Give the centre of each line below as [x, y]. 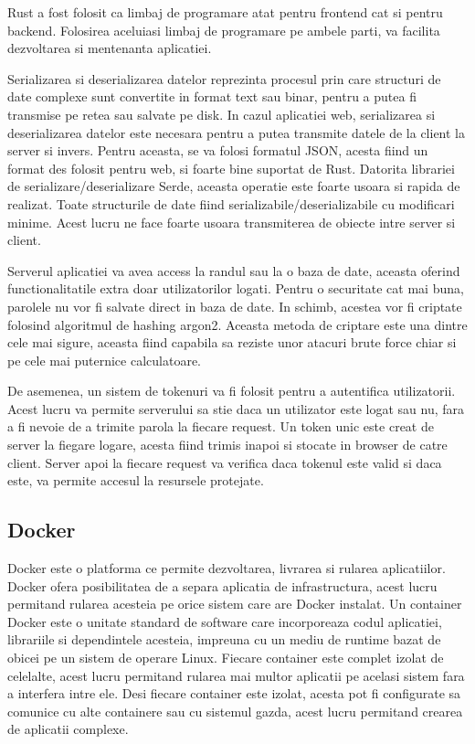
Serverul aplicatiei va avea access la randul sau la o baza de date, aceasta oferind [234, 270]
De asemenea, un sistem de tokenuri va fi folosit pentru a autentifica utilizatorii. [232, 391]
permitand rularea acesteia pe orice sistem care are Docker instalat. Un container [235, 604]
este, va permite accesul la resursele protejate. [136, 480]
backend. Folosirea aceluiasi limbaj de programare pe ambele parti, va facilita [224, 30]
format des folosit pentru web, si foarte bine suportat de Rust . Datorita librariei [231, 168]
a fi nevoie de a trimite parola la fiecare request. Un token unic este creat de [221, 426]
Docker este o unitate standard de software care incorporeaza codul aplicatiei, [225, 621]
